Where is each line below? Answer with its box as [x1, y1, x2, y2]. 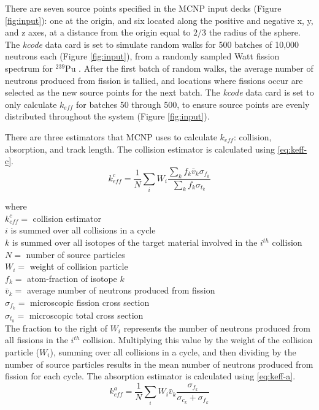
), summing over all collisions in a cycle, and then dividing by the [50, 345, 296, 358]
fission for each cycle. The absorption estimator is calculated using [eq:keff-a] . [5, 370, 296, 382]
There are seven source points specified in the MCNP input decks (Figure [5, 2, 282, 14]
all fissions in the [5, 333, 68, 346]
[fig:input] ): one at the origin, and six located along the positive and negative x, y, [5, 13, 313, 26]
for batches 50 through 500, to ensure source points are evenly [76, 97, 310, 110]
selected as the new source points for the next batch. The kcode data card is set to [5, 86, 314, 99]
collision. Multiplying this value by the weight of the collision [83, 333, 313, 346]
